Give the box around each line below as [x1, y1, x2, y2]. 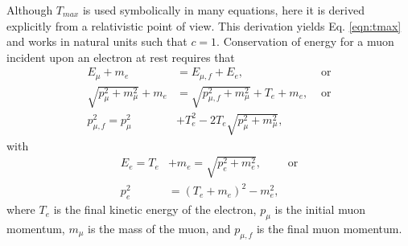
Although [6, 2, 53, 18]
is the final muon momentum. [256, 220, 402, 236]
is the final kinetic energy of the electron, [53, 201, 257, 218]
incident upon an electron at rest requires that [6, 48, 235, 65]
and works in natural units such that [6, 33, 188, 50]
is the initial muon [274, 201, 366, 218]
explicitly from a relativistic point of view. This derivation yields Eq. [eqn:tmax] [6, 17, 402, 34]
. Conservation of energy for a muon [216, 33, 394, 50]
